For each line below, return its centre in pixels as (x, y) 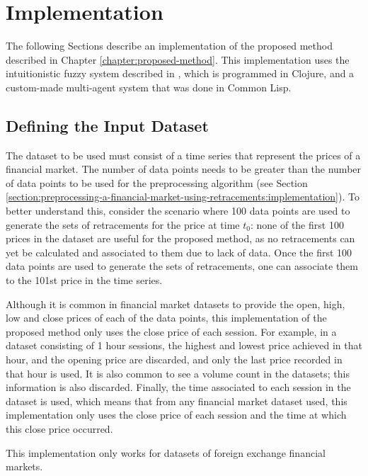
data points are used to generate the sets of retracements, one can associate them (182, 266)
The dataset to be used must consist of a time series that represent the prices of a (183, 155)
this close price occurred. (59, 428)
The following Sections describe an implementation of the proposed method (169, 46)
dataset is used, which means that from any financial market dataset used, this (177, 401)
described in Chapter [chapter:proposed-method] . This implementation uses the (178, 59)
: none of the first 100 (297, 224)
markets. (24, 466)
